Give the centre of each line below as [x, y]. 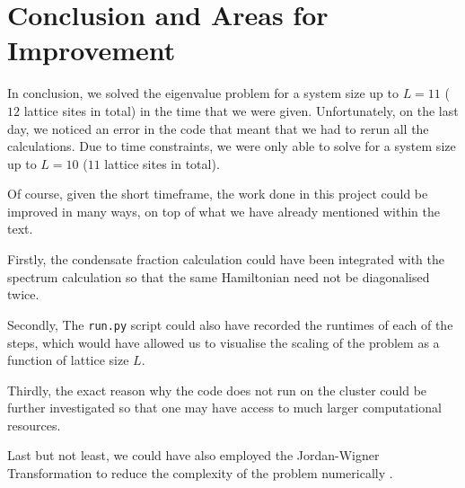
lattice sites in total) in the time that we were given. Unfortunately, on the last [241, 110]
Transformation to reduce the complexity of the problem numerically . [200, 473]
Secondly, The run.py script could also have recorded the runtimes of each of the [230, 324]
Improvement [92, 50]
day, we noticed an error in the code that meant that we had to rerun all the [218, 128]
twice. [23, 294]
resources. [34, 425]
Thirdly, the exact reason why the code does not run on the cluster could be [217, 390]
